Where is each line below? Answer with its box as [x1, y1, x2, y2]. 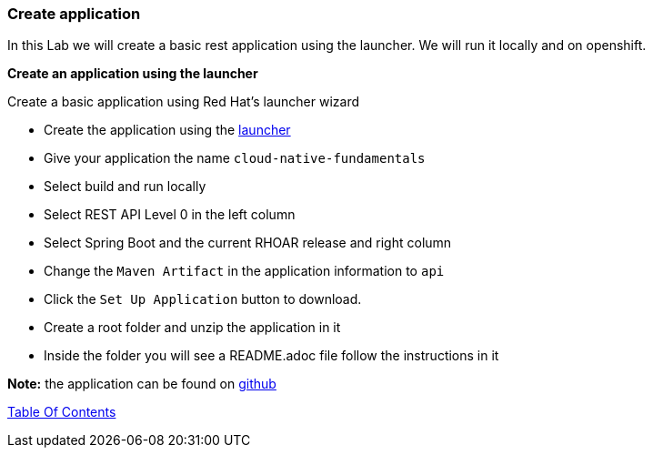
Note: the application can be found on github [7, 376, 276, 392]
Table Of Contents [7, 404, 116, 420]
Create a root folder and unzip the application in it [44, 319, 341, 336]
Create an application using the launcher [7, 66, 258, 82]
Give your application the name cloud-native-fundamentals [44, 150, 426, 167]
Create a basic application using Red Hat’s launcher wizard [7, 94, 359, 110]
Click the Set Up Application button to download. [44, 291, 362, 308]
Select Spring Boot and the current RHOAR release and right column [44, 235, 452, 251]
